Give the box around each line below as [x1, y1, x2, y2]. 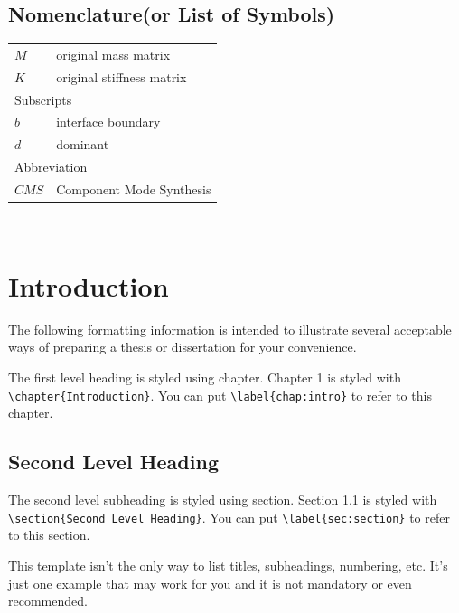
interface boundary [56, 112, 161, 131]
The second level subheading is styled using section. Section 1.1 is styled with [8, 490, 437, 509]
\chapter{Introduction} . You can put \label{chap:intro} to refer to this [8, 385, 432, 404]
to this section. [8, 525, 90, 544]
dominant [56, 135, 109, 154]
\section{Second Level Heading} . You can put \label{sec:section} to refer [8, 507, 450, 526]
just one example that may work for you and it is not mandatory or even [8, 573, 412, 592]
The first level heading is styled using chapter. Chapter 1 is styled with [8, 368, 401, 387]
